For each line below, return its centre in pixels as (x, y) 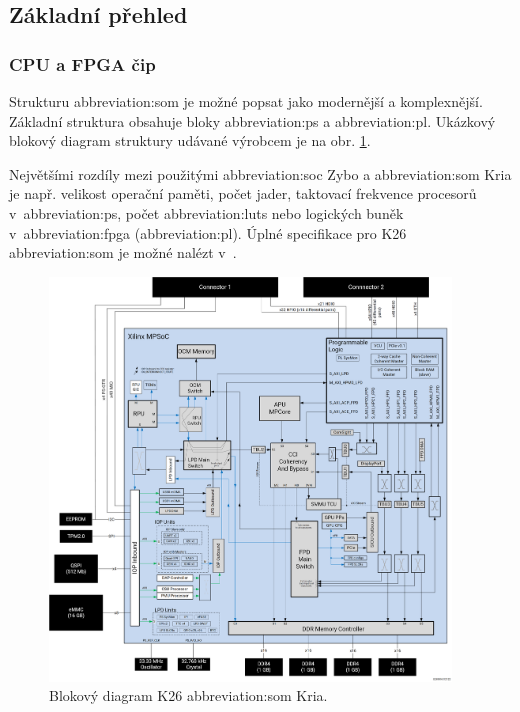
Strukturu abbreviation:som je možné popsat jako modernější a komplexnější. (246, 101)
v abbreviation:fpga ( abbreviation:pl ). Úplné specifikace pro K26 (208, 232)
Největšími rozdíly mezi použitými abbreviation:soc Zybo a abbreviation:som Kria (260, 173)
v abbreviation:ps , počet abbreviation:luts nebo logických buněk (206, 212)
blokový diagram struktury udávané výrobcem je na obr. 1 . (190, 140)
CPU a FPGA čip (82, 63)
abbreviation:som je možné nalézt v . (123, 252)
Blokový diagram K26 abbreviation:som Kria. (188, 695)
